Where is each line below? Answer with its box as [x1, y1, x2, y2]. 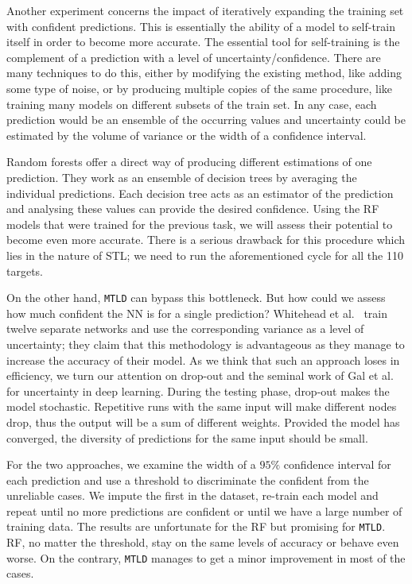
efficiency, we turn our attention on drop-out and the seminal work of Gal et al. [6, 367, 394, 384]
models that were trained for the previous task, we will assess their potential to [6, 215, 393, 232]
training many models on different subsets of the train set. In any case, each [6, 95, 377, 112]
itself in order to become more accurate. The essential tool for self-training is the [6, 33, 400, 50]
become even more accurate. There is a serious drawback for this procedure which [6, 231, 406, 248]
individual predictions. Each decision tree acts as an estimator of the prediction [6, 184, 394, 201]
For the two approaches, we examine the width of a [6, 456, 256, 473]
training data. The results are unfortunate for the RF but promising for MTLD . [6, 518, 386, 535]
